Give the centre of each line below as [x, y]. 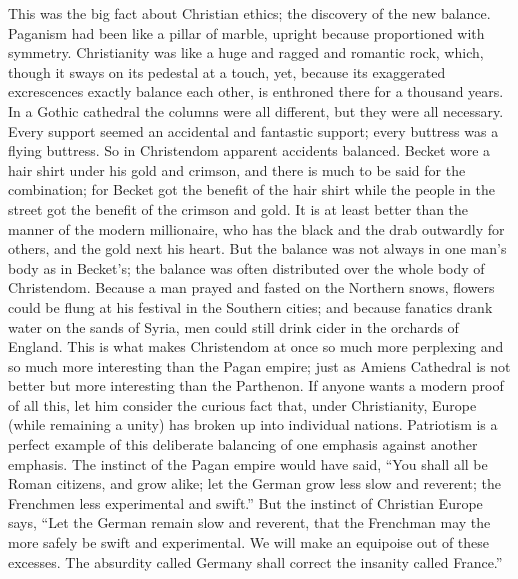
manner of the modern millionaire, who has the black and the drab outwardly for [256, 228]
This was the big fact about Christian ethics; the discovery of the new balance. [249, 13]
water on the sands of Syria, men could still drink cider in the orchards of [233, 326]
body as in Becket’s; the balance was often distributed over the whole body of [246, 267]
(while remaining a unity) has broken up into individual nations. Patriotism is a [253, 424]
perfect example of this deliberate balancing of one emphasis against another [243, 444]
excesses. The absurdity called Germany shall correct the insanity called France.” [255, 561]
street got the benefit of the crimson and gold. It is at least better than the [238, 208]
